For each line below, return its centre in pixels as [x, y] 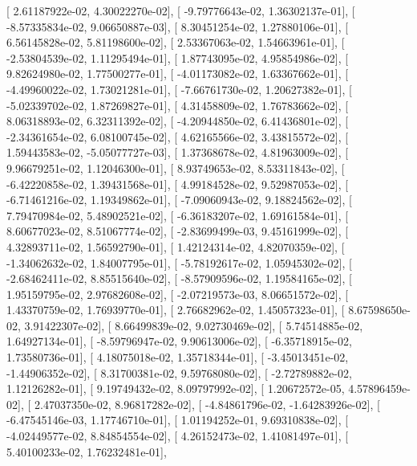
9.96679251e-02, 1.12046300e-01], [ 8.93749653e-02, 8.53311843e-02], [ [176, 168]
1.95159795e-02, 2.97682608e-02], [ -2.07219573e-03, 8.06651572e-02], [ [178, 294]
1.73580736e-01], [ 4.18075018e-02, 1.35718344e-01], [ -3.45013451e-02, [178, 357]
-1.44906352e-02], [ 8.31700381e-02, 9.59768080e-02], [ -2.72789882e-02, [179, 372]
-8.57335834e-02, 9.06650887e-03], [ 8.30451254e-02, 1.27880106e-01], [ [178, 26]
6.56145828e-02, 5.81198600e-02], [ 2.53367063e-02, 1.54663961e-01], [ [176, 42]
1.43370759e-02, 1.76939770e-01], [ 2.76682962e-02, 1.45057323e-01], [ [176, 310]
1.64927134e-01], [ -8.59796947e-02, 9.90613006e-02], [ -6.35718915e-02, [179, 341]
